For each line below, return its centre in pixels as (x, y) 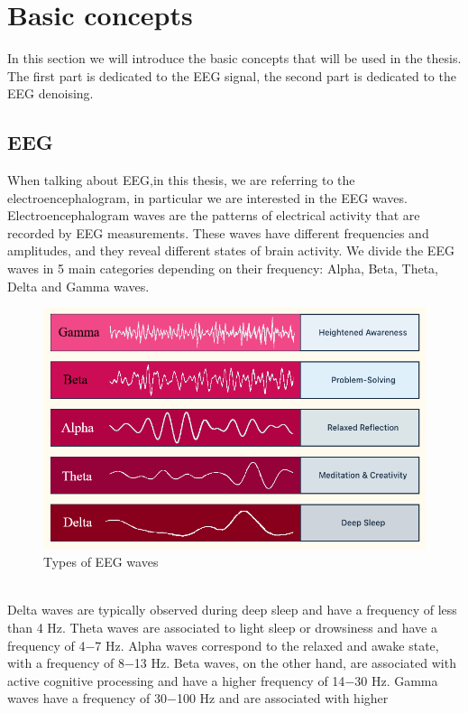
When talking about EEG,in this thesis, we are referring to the (181, 180)
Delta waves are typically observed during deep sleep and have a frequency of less (232, 610)
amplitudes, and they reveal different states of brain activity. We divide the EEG (231, 250)
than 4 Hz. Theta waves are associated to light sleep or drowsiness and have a (222, 627)
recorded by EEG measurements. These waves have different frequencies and (218, 232)
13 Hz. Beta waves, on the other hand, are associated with (295, 663)
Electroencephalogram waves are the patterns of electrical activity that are (214, 215)
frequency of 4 (46, 645)
